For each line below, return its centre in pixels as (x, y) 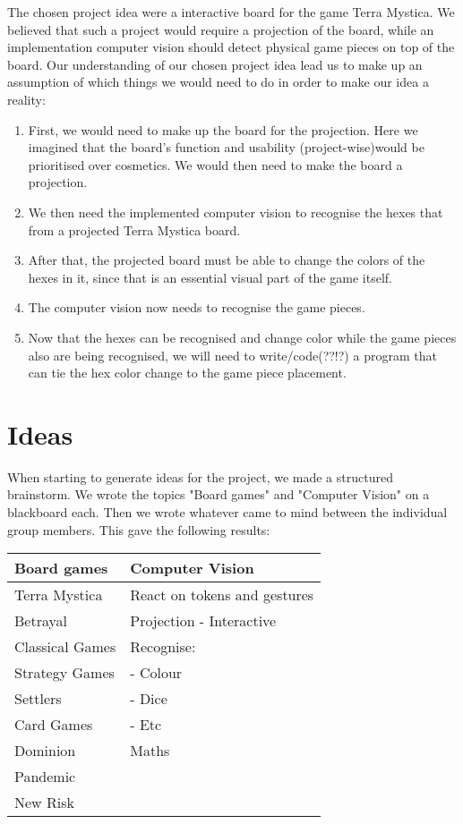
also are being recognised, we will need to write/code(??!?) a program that (232, 355)
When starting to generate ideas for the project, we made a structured (200, 476)
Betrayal (41, 621)
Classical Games (65, 647)
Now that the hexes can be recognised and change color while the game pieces (242, 337)
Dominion (45, 751)
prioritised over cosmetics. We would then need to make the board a (215, 164)
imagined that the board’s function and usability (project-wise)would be (226, 147)
